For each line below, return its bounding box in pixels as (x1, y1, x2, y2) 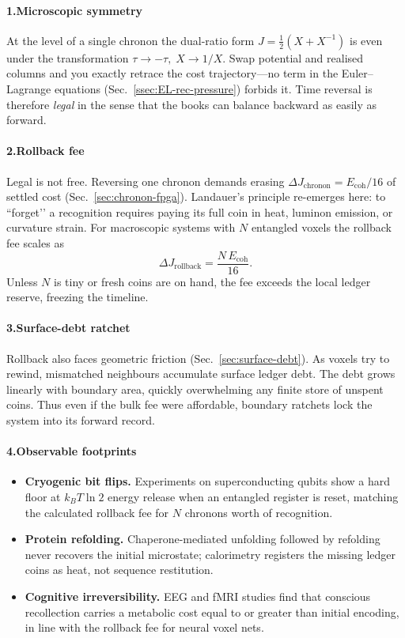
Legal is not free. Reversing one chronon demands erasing (6, 172, 285, 189)
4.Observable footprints (6, 443, 137, 459)
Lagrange (6, 80, 51, 96)
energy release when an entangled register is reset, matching (108, 488, 399, 504)
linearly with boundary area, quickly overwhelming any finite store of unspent (6, 380, 384, 397)
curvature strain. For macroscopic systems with (6, 219, 236, 236)
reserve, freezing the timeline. (6, 289, 149, 305)
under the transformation (6, 49, 129, 66)
